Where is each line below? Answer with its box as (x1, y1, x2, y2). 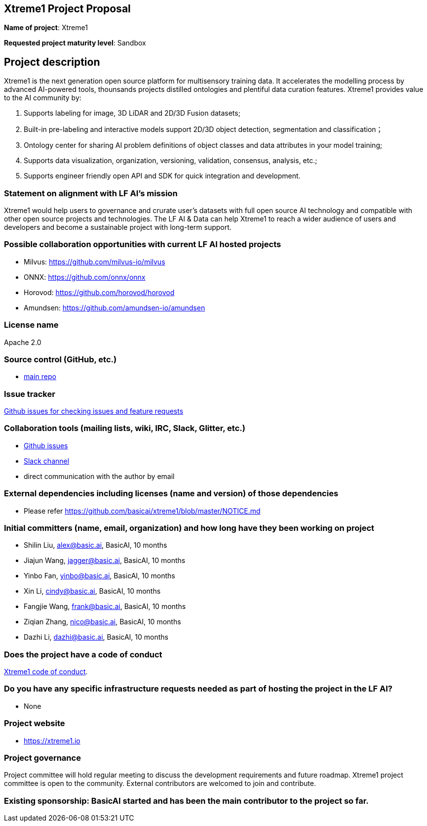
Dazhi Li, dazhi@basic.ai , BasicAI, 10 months (24, 633, 168, 642)
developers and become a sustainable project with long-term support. (4, 223, 232, 232)
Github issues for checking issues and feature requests (4, 407, 184, 416)
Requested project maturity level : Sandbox (4, 39, 146, 47)
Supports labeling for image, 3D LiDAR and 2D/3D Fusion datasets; (24, 109, 240, 118)
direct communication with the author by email (24, 472, 175, 480)
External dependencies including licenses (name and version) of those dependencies (4, 488, 339, 499)
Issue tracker (4, 389, 55, 399)
